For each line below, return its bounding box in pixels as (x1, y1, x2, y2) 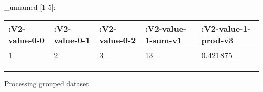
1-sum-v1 (145, 34, 182, 46)
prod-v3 (201, 34, 234, 46)
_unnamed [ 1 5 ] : (4, 2, 56, 12)
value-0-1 (54, 34, 91, 46)
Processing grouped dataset (4, 78, 89, 88)
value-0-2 (99, 34, 136, 46)
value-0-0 (8, 34, 45, 46)
